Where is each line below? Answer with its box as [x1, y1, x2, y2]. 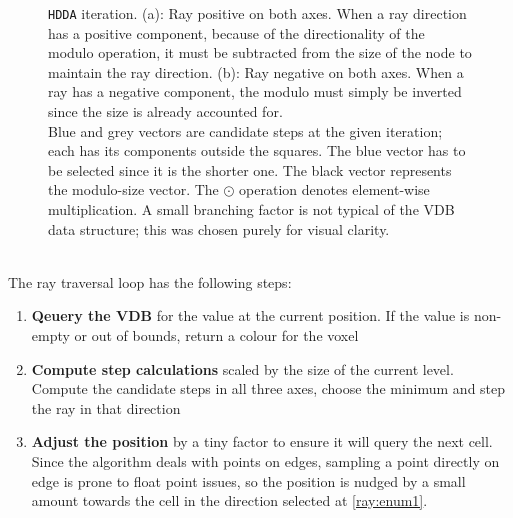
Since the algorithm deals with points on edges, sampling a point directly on [31, 450, 500, 471]
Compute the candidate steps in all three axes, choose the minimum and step [31, 378, 506, 399]
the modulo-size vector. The [48, 179, 219, 200]
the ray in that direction [31, 397, 181, 418]
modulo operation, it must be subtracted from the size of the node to [48, 42, 472, 63]
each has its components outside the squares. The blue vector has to [48, 140, 466, 161]
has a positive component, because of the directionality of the [48, 22, 425, 43]
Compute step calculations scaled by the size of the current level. [31, 358, 454, 379]
